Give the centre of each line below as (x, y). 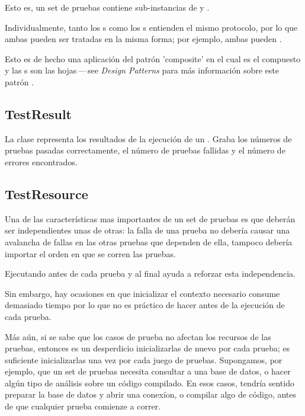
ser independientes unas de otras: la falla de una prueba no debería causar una (147, 230)
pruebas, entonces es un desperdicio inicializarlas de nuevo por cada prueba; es (147, 348)
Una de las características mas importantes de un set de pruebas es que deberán (150, 218)
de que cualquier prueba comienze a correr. (83, 406)
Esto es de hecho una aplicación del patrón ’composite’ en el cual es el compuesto (153, 58)
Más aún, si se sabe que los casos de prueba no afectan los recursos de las (138, 336)
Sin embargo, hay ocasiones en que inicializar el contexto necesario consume (142, 293)
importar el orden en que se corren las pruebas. (91, 253)
